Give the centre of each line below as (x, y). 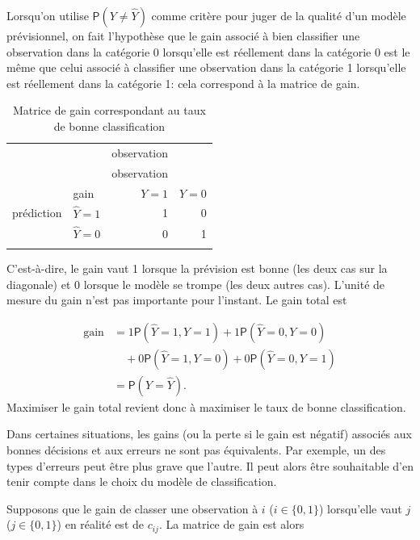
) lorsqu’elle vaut (360, 508)
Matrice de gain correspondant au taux (109, 110)
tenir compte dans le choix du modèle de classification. (142, 481)
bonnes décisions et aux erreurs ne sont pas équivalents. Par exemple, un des (196, 450)
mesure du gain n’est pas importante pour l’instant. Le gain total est (177, 300)
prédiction (37, 213)
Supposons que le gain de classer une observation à (132, 508)
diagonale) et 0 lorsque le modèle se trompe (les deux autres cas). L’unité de (196, 284)
